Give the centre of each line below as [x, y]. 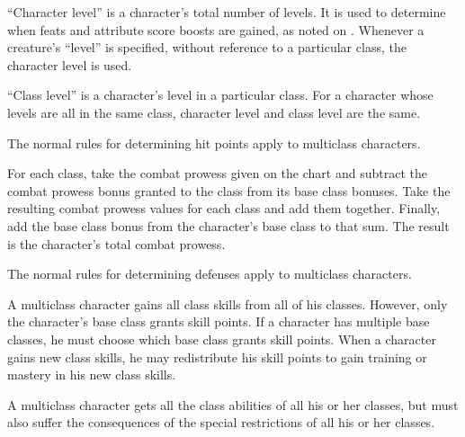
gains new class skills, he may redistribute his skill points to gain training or [217, 357]
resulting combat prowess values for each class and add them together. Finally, [224, 208]
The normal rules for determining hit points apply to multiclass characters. [214, 143]
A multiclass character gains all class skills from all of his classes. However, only [228, 303]
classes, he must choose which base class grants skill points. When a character [222, 339]
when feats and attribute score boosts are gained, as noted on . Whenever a [216, 29]
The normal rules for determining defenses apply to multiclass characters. [210, 274]
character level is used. [70, 64]
